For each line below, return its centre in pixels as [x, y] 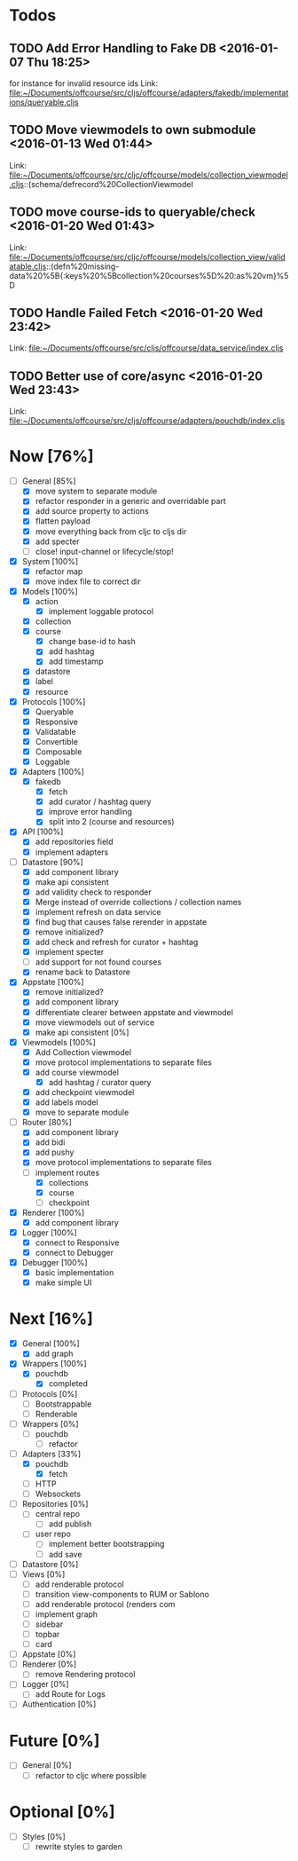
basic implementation [74, 1273]
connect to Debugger [74, 1253]
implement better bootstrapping [106, 1544]
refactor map [59, 571]
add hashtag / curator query [100, 1082]
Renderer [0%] [49, 1664]
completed [68, 1384]
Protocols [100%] [54, 701]
